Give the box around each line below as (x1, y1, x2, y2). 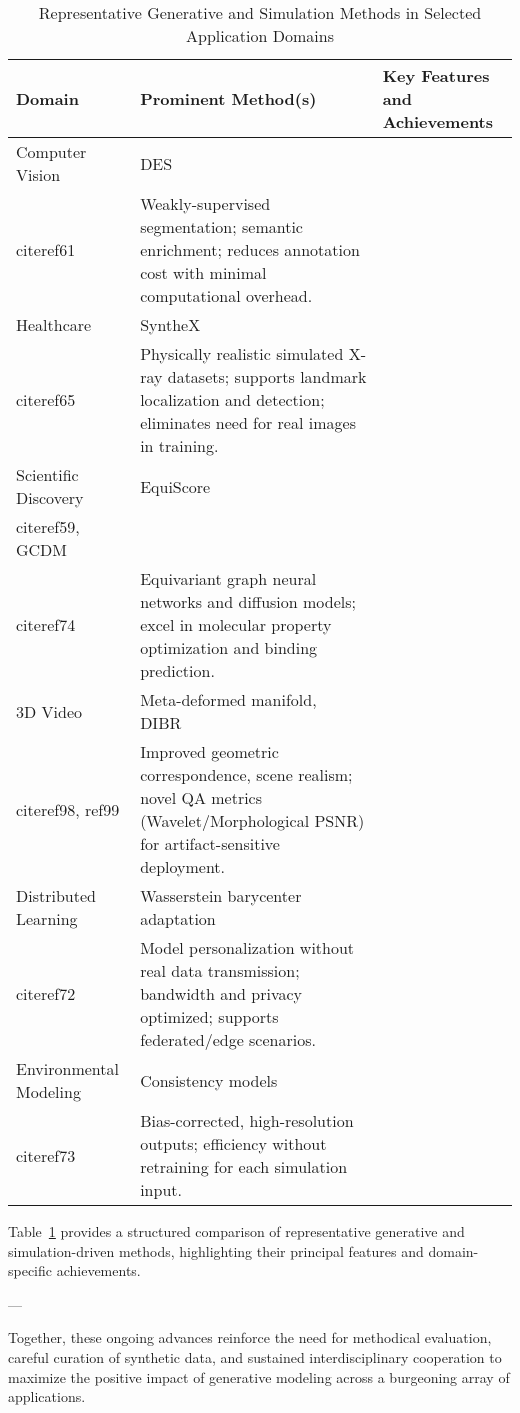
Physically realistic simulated (140, 342, 344, 365)
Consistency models (140, 1068, 278, 1092)
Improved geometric (140, 740, 279, 763)
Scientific (16, 463, 79, 486)
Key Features (382, 64, 490, 87)
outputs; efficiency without (140, 1132, 327, 1155)
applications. (8, 1386, 86, 1407)
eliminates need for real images (140, 411, 356, 434)
